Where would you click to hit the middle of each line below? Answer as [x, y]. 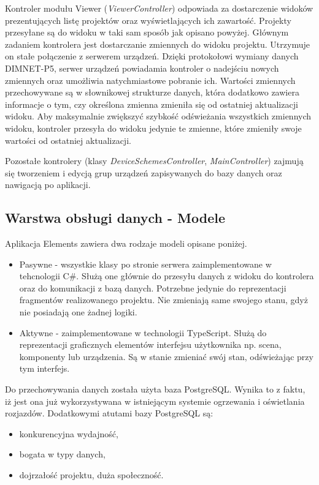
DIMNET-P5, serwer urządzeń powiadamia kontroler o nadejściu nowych [142, 68]
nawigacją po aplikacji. [48, 185]
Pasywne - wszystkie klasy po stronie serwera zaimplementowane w [145, 264]
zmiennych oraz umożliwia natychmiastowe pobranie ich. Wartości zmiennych [150, 80]
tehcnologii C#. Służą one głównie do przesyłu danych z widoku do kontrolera [167, 276]
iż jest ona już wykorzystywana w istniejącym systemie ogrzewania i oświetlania [155, 401]
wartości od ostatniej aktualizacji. [68, 140]
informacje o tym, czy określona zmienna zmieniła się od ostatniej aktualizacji [152, 104]
